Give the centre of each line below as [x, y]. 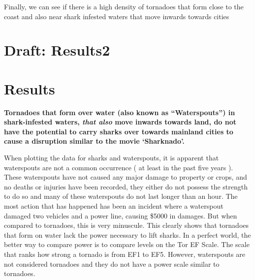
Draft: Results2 [57, 50]
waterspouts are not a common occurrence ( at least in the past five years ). [119, 167]
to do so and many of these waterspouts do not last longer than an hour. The [121, 196]
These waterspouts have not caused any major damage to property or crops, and [126, 177]
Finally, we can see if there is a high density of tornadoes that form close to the [124, 6]
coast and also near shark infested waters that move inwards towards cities [117, 16]
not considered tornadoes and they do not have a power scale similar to [112, 264]
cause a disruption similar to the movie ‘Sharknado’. [94, 141]
